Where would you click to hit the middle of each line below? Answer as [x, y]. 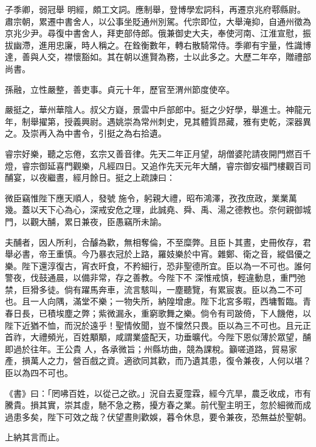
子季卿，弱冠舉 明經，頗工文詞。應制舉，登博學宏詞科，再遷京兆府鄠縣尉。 [155, 9]
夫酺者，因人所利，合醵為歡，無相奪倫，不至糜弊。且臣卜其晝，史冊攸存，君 [158, 242]
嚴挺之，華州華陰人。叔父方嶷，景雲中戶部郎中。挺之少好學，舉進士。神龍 [154, 109]
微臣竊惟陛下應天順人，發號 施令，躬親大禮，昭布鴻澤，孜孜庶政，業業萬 [151, 197]
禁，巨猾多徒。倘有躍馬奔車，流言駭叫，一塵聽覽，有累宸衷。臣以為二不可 [154, 289]
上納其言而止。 [35, 437]
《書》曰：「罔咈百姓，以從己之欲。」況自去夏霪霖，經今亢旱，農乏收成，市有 [158, 393]
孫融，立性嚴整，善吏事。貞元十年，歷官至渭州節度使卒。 [120, 89]
